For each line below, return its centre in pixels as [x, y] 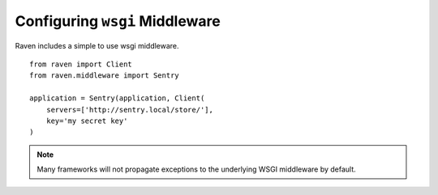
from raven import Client [81, 64]
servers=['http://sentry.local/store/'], [130, 110]
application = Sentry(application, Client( [117, 98]
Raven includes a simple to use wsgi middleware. [97, 45]
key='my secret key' [87, 121]
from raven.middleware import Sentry [105, 76]
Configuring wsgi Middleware [118, 21]
